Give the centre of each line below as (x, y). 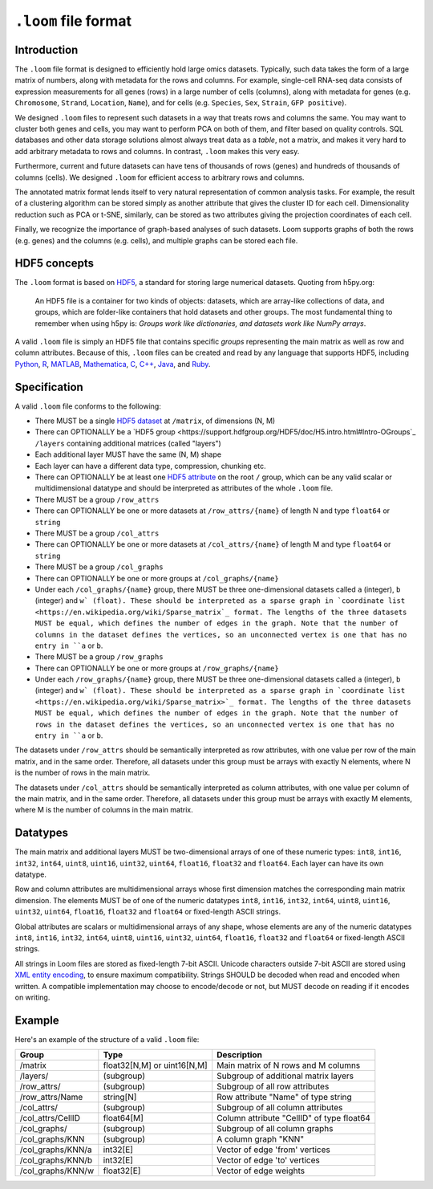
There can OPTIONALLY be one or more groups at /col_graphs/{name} (157, 578)
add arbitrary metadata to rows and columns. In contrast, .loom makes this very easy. (157, 151)
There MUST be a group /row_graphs (99, 657)
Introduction (47, 49)
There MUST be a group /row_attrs (97, 499)
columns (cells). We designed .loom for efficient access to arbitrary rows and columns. (160, 177)
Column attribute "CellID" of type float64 (293, 1118)
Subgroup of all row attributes (273, 1086)
